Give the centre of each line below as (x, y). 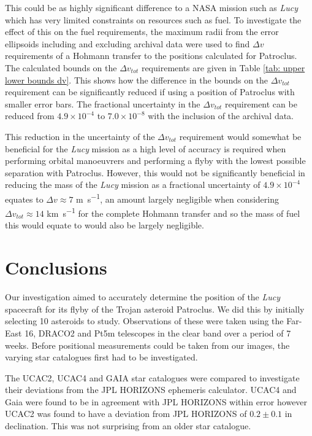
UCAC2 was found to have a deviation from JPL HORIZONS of (126, 414)
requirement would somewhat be (240, 136)
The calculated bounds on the (61, 67)
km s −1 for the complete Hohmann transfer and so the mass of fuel (173, 212)
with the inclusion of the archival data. (221, 116)
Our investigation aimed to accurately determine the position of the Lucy (143, 297)
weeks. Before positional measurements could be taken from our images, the (147, 345)
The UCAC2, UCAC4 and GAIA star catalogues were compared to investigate (152, 377)
